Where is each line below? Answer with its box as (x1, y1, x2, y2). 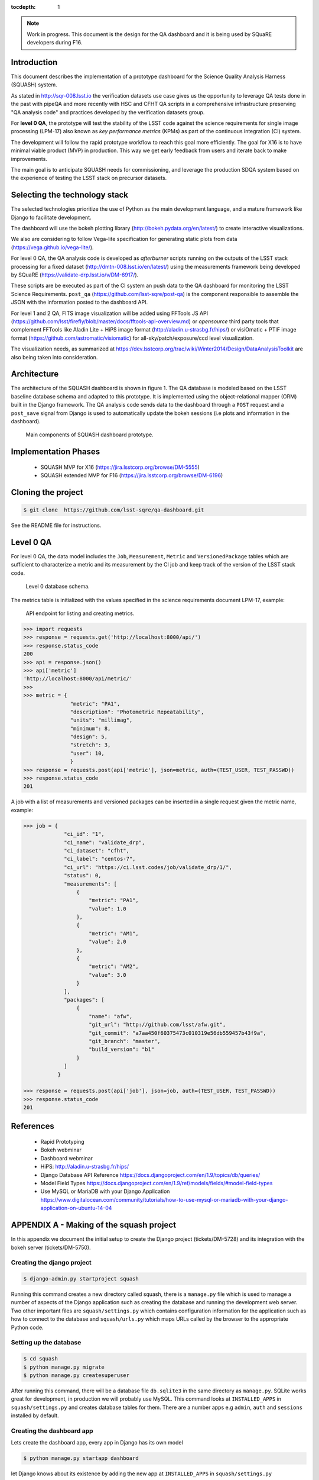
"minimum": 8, (70, 725, 111, 732)
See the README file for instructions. (11, 522, 102, 529)
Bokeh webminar (40, 1146, 82, 1154)
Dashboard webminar (40, 1154, 93, 1162)
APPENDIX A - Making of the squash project (11, 1220, 177, 1230)
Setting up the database (11, 1339, 82, 1347)
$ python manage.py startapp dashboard (23, 1455, 139, 1462)
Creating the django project (11, 1259, 92, 1267)
